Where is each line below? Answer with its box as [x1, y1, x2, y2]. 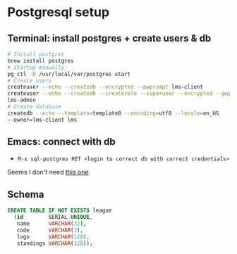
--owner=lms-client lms [7, 116, 78, 123]
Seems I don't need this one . [7, 168, 91, 177]
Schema [7, 188, 44, 201]
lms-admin [7, 96, 37, 104]
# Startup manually [7, 64, 65, 71]
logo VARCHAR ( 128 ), [16, 233, 90, 240]
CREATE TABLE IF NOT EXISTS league [7, 207, 112, 215]
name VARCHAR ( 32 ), [16, 220, 87, 227]
